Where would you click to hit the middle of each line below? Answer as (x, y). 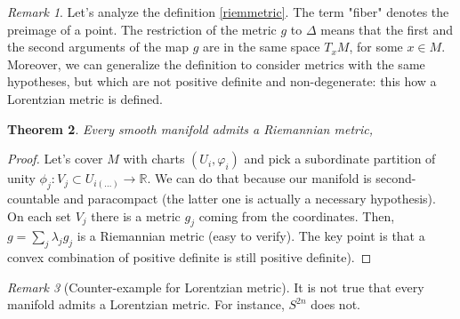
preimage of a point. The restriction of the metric (142, 29)
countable (33, 198)
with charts (154, 159)
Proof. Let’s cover (55, 159)
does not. (335, 304)
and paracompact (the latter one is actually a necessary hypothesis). (250, 198)
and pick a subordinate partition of (340, 159)
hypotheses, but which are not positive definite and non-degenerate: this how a (222, 81)
